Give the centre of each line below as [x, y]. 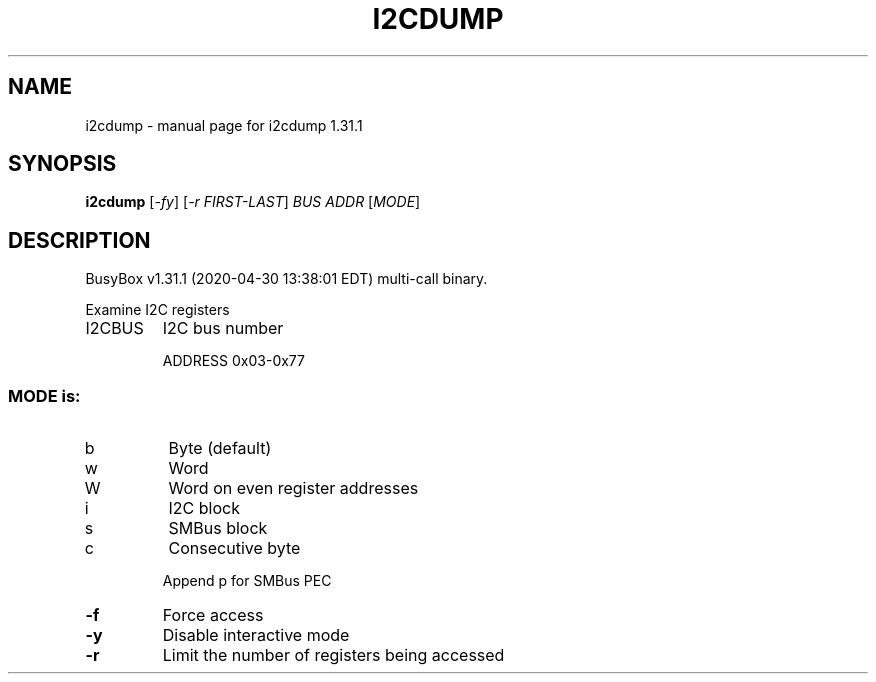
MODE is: [44, 395]
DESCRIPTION [79, 240]
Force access [213, 615]
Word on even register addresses [293, 488]
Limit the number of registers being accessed [333, 655]
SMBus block [218, 528]
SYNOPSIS [62, 164]
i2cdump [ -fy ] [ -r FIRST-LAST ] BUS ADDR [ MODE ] [253, 202]
